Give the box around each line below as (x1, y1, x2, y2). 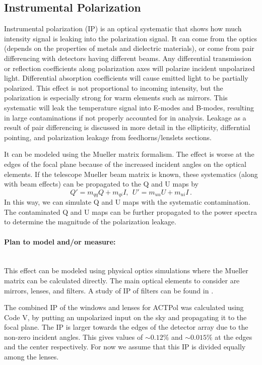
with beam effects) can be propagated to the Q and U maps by (4, 178, 199, 189)
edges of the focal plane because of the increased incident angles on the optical (4, 158, 246, 169)
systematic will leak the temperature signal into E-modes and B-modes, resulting (4, 102, 254, 112)
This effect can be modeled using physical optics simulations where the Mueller (4, 265, 248, 276)
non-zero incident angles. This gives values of (4, 331, 143, 342)
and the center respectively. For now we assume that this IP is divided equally (4, 341, 246, 352)
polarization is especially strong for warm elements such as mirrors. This (4, 92, 228, 103)
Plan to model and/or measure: (4, 236, 116, 247)
